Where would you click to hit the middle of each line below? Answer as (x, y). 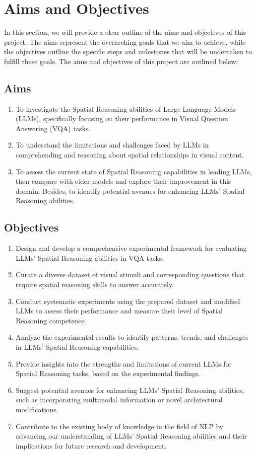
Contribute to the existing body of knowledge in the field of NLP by (120, 426)
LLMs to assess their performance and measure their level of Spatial (119, 311)
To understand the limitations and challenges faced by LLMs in (112, 145)
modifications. (37, 409)
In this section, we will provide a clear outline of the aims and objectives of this (125, 32)
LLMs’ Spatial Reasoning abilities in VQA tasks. (90, 258)
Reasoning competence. (51, 320)
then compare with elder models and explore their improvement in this (123, 181)
